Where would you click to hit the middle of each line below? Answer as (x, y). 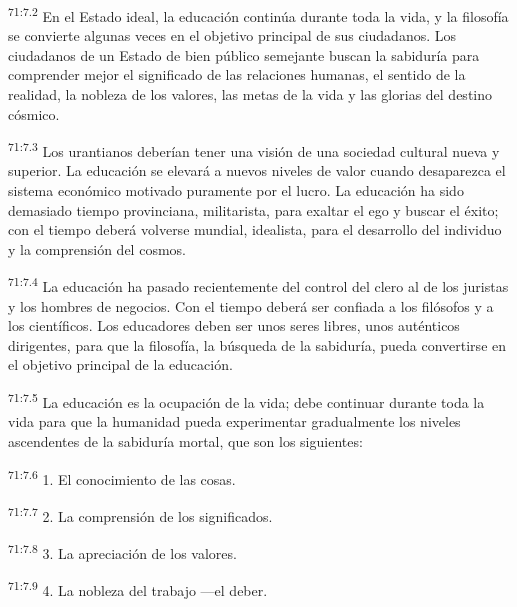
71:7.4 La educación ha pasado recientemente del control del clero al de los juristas (258, 285)
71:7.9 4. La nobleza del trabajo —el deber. (138, 588)
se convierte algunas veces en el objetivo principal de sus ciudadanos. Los (232, 35)
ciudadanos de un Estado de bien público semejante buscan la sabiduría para (244, 54)
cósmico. (34, 113)
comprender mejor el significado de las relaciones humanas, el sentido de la (237, 74)
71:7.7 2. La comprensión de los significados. (140, 514)
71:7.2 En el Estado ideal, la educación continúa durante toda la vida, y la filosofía (258, 14)
